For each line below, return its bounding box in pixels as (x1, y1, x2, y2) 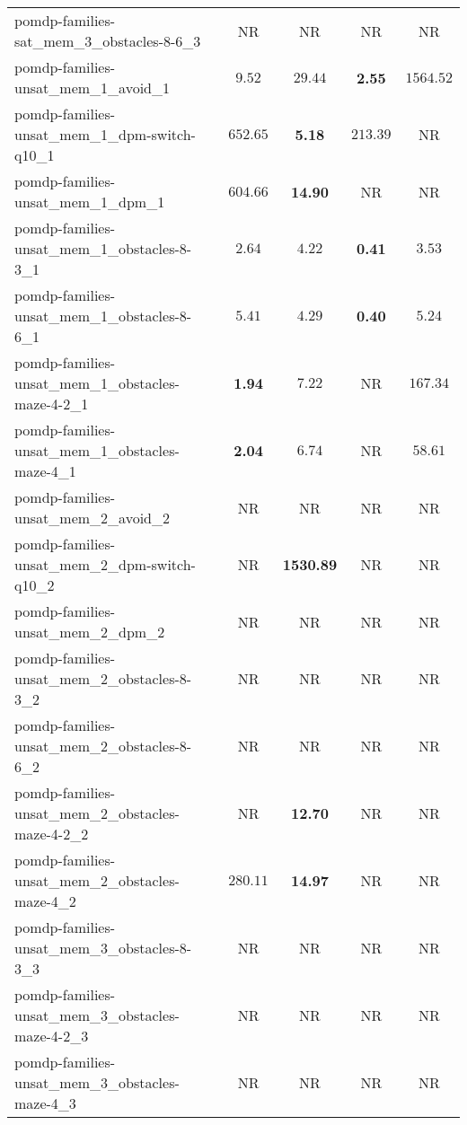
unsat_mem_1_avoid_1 (14, 77, 170, 98)
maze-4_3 (14, 1093, 76, 1113)
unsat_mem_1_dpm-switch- (14, 124, 196, 145)
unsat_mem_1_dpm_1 (14, 191, 165, 212)
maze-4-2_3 (14, 1025, 89, 1046)
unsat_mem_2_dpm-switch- (14, 554, 196, 575)
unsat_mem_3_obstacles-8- (14, 937, 192, 958)
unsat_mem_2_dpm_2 (14, 621, 165, 642)
